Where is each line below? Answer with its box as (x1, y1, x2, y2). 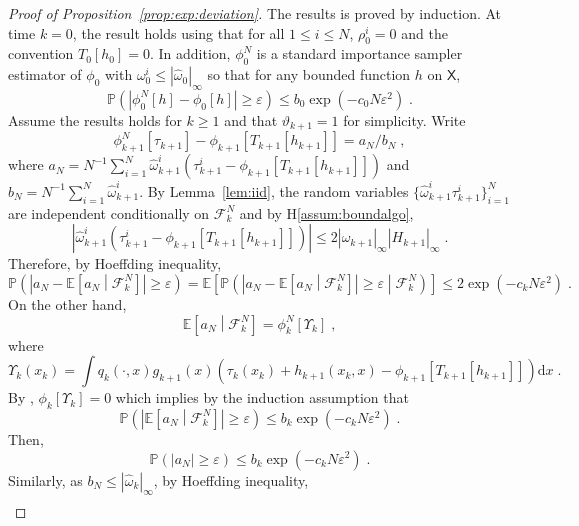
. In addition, (149, 43, 231, 64)
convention (8, 43, 74, 64)
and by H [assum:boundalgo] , (239, 202, 414, 223)
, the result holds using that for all (72, 22, 285, 43)
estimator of (8, 64, 82, 85)
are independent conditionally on (8, 202, 210, 223)
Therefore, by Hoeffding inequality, (8, 253, 222, 274)
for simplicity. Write (343, 109, 466, 130)
